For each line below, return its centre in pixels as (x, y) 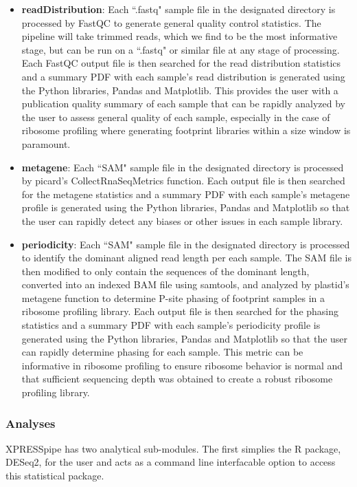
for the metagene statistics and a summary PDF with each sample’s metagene (186, 194)
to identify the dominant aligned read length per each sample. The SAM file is (186, 258)
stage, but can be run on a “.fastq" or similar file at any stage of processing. (181, 49)
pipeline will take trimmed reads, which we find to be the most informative (180, 36)
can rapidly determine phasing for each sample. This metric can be (162, 352)
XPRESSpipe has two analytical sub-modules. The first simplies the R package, (173, 448)
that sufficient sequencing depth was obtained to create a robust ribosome (177, 379)
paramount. (46, 143)
